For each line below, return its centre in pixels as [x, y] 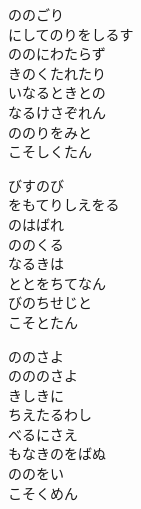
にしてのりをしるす [71, 33]
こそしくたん [50, 151]
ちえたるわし [50, 414]
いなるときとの [57, 92]
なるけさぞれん [57, 111]
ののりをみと [50, 131]
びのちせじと [50, 302]
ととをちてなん [57, 282]
